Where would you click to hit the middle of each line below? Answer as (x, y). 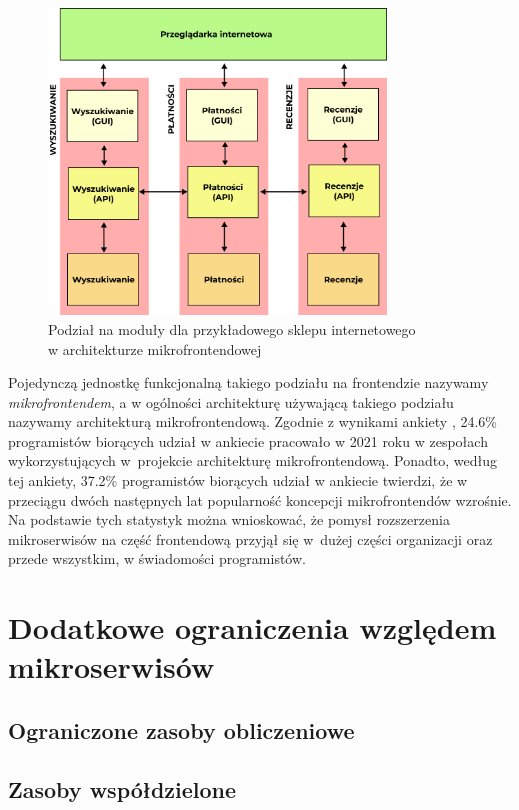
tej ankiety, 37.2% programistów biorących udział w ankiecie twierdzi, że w (238, 480)
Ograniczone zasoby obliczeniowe (181, 729)
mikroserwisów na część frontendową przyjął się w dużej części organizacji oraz (250, 538)
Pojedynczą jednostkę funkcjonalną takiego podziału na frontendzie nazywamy (248, 382)
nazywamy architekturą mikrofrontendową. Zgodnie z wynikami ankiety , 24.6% (253, 421)
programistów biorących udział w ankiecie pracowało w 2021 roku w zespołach (248, 440)
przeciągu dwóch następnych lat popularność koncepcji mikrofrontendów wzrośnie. (260, 499)
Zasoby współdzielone (122, 788)
